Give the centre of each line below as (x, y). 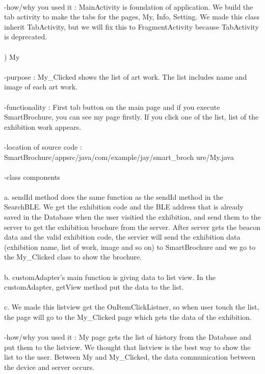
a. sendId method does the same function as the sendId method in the (114, 196)
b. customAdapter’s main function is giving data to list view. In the (110, 277)
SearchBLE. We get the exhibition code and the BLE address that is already (124, 207)
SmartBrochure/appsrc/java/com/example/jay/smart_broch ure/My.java (119, 157)
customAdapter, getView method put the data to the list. (94, 287)
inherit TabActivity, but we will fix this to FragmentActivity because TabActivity (131, 26)
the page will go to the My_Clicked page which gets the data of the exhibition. (128, 317)
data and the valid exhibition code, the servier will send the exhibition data (122, 237)
